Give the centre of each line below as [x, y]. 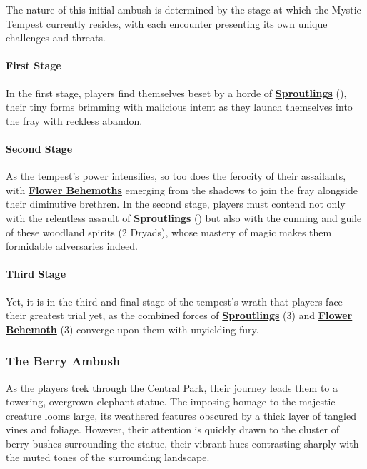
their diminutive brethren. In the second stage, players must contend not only [176, 204]
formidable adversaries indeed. [72, 246]
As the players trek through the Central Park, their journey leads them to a [172, 387]
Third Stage [36, 274]
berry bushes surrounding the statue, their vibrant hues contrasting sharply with [182, 443]
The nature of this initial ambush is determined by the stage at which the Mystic [183, 9]
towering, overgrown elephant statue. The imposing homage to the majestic [171, 402]
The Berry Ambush [63, 361]
